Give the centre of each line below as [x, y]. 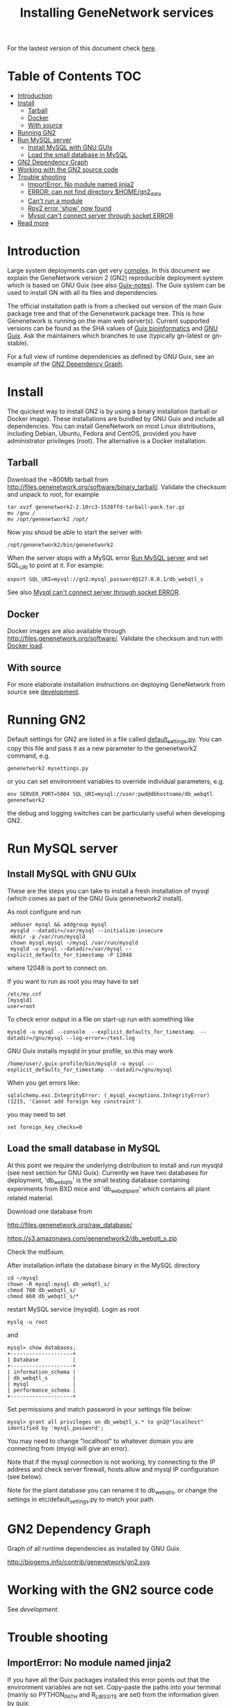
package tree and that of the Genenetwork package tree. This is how [106, 313]
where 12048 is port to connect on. [57, 968]
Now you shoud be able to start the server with [75, 532]
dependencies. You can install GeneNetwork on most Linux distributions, [111, 426]
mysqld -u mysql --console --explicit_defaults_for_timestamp [101, 1032]
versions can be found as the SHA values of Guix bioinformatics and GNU [113, 328]
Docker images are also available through [67, 631]
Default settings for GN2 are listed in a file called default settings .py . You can [115, 740]
